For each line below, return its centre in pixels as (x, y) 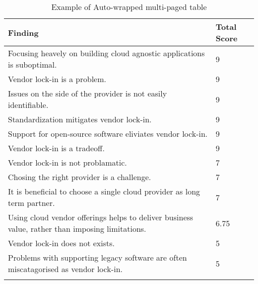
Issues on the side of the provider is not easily (88, 93)
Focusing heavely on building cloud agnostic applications (106, 53)
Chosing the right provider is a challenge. (80, 177)
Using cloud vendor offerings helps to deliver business (101, 217)
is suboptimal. (32, 64)
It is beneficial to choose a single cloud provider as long (104, 191)
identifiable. (28, 105)
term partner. (32, 203)
